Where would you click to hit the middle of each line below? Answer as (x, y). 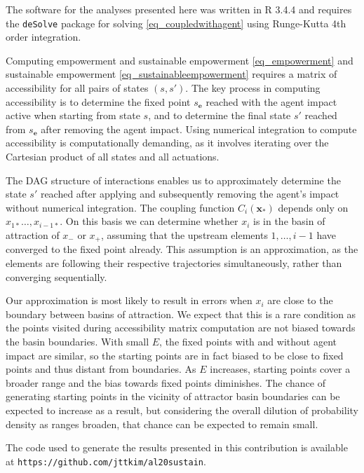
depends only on (313, 207)
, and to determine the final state (220, 115)
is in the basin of (289, 221)
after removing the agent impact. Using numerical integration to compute (199, 129)
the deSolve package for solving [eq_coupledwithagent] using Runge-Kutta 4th (176, 23)
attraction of (33, 234)
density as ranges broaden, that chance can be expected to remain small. (162, 424)
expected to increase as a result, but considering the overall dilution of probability (182, 410)
